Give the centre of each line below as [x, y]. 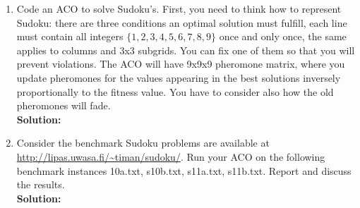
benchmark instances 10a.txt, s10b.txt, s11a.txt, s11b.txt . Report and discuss [184, 170]
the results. [41, 184]
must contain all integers [70, 36]
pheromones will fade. [64, 105]
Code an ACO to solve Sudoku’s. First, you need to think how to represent [179, 8]
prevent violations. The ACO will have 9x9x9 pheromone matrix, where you [181, 64]
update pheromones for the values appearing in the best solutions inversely [179, 77]
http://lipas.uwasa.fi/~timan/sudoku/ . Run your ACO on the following [171, 156]
